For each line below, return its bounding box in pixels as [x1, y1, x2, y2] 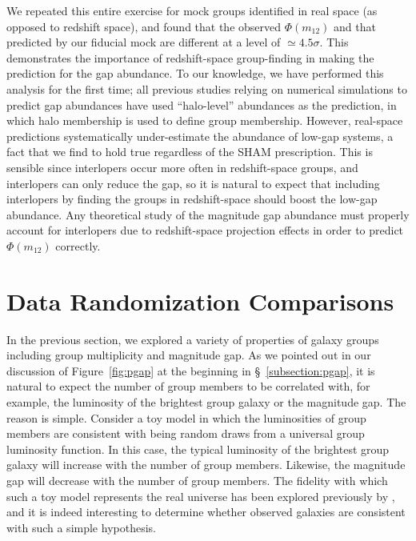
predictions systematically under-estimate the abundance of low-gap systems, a [6, 127, 394, 144]
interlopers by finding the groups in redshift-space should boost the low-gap [6, 190, 378, 207]
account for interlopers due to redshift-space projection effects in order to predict [6, 222, 404, 238]
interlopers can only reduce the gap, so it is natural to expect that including [6, 174, 380, 191]
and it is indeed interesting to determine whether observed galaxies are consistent [6, 503, 406, 520]
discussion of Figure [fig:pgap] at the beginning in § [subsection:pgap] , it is [6, 362, 375, 379]
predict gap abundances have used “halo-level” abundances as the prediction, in [6, 96, 397, 113]
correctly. [55, 237, 101, 254]
